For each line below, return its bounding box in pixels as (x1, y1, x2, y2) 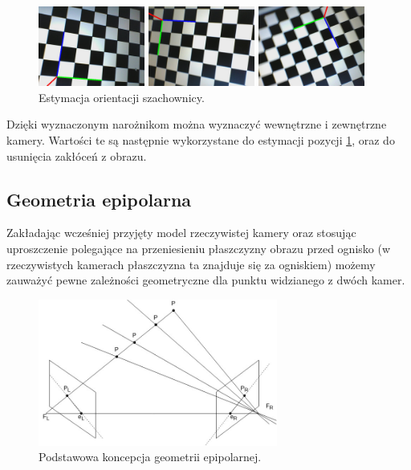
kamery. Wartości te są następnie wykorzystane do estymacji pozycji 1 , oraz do (6, 131, 395, 148)
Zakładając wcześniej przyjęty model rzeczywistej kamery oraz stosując (6, 224, 356, 241)
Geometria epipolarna (6, 186, 192, 211)
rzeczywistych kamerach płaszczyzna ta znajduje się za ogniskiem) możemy (6, 255, 376, 272)
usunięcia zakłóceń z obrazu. (6, 147, 147, 164)
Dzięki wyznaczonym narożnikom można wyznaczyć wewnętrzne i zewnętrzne (6, 116, 387, 133)
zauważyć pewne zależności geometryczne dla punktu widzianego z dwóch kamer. (6, 272, 405, 288)
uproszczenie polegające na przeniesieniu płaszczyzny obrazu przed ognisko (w (6, 239, 391, 256)
